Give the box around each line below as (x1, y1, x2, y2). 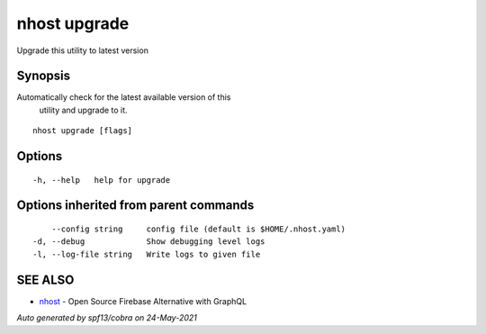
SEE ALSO (16, 272, 75, 287)
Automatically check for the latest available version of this (16, 92, 231, 103)
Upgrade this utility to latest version (16, 45, 148, 56)
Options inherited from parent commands (16, 198, 255, 213)
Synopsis (16, 68, 71, 84)
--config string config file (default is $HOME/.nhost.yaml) (50, 224, 346, 234)
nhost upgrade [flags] (32, 126, 133, 136)
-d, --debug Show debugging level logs (32, 237, 265, 247)
